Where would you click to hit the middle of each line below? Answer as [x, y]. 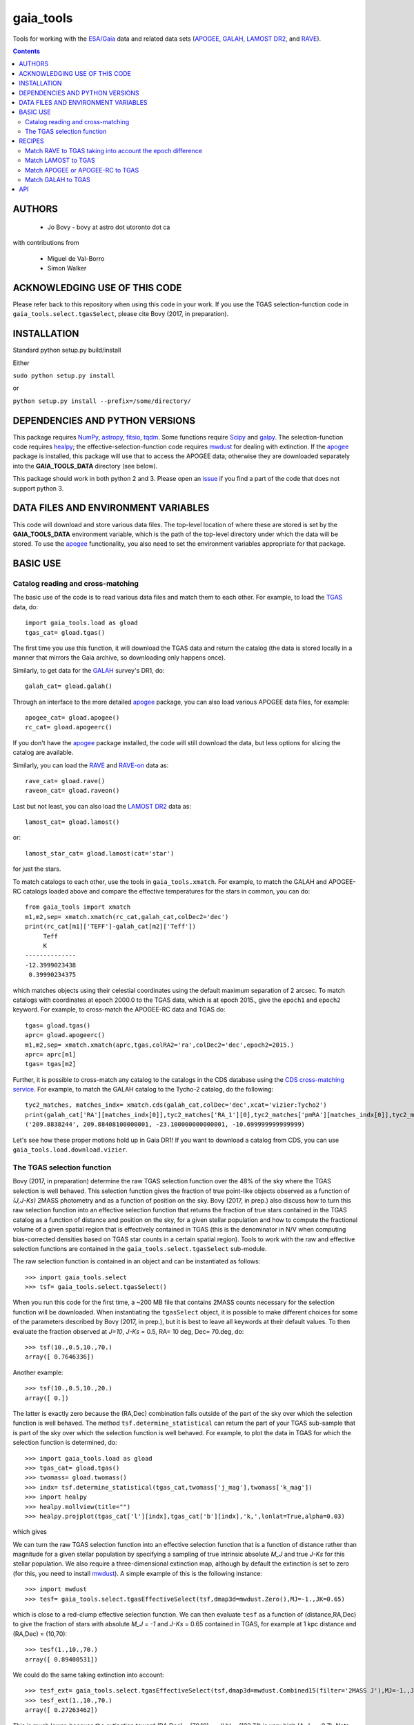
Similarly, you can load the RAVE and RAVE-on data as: [91, 765]
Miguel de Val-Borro [76, 258]
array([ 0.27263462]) [61, 1710]
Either [21, 363]
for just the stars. [37, 869]
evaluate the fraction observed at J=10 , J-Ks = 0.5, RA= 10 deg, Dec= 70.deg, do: [128, 1331]
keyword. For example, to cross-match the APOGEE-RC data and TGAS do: [119, 1009]
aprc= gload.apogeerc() [65, 1035]
